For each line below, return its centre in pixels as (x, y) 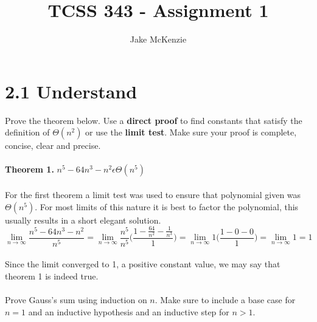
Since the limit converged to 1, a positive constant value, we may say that (143, 264)
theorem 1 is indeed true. (52, 276)
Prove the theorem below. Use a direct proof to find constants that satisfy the (154, 120)
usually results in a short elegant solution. (83, 220)
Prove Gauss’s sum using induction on (76, 300)
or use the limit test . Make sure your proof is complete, (191, 132)
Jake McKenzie (158, 39)
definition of (27, 132)
